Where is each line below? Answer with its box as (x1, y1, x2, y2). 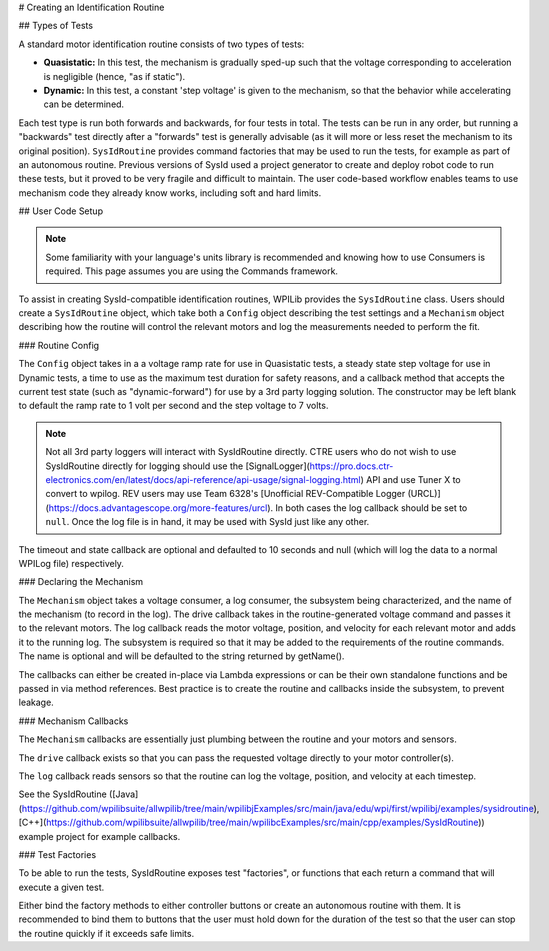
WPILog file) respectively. (18, 557, 125, 569)
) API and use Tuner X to (360, 473, 462, 485)
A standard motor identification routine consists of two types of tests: (18, 38, 305, 50)
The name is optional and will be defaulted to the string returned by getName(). (18, 650, 345, 662)
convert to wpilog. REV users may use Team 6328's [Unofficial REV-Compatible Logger (45, 488, 406, 500)
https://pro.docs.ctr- (309, 460, 394, 472)
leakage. (18, 696, 54, 709)
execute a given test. (18, 881, 105, 893)
